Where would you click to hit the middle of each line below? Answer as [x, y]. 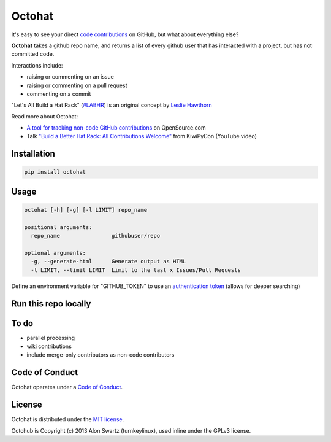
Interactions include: [37, 65]
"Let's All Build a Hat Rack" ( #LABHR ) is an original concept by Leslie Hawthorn [112, 105]
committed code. [33, 54]
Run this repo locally [51, 304]
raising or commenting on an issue [70, 77]
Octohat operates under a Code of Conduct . [67, 387]
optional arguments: [55, 253]
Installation [33, 154]
